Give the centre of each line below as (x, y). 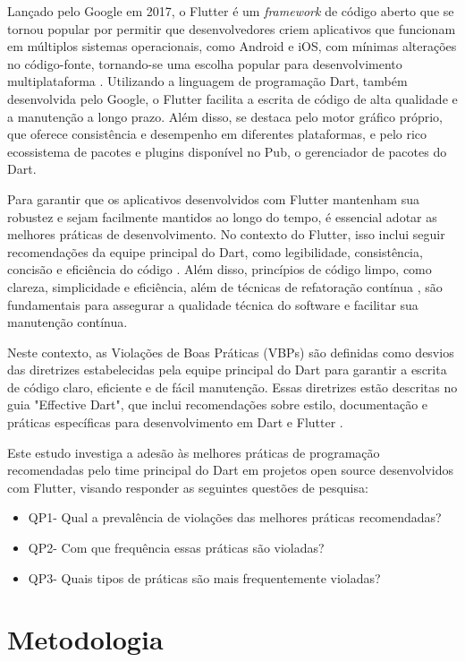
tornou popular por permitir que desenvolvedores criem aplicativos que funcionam (232, 28)
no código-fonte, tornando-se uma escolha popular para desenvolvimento (205, 63)
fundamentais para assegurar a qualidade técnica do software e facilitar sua (213, 304)
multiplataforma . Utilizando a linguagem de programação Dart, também (207, 81)
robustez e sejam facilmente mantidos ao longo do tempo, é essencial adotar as (222, 216)
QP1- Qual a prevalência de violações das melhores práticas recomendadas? (235, 517)
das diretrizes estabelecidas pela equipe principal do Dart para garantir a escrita (227, 370)
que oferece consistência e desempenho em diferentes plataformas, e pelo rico (217, 134)
